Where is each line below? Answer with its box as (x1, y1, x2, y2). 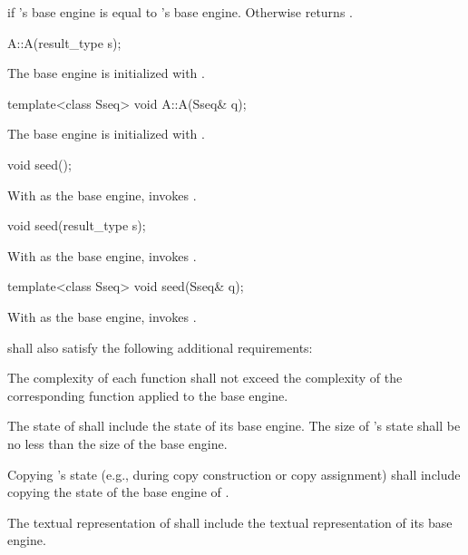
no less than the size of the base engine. (7, 433, 228, 453)
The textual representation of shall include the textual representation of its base (7, 512, 453, 531)
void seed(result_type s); (7, 216, 146, 235)
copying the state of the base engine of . (7, 482, 229, 501)
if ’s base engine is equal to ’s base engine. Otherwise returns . (7, 3, 353, 21)
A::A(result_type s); (7, 33, 122, 52)
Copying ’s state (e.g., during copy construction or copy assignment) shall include (7, 464, 461, 483)
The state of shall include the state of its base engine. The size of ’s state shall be (7, 416, 461, 435)
